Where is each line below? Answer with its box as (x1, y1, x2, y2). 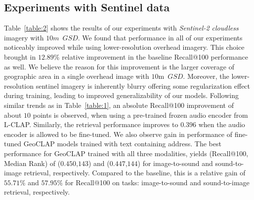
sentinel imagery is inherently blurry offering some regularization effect (36, 80, 251, 91)
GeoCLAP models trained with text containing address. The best (23, 138, 221, 149)
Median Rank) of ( (4, 158, 61, 168)
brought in (4, 51, 36, 62)
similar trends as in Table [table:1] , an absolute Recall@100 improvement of (4, 100, 234, 110)
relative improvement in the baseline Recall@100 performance (62, 51, 248, 62)
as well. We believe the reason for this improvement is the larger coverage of (4, 61, 234, 71)
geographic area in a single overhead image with (4, 71, 149, 81)
